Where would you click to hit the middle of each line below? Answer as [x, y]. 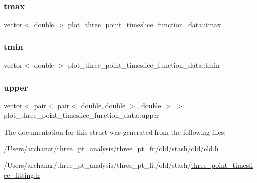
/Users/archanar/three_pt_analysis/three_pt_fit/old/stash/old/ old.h [111, 148]
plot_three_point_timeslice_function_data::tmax [145, 24]
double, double [103, 105]
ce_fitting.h [22, 174]
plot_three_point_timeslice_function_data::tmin [144, 65]
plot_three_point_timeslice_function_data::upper [82, 115]
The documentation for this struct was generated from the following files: [115, 132]
